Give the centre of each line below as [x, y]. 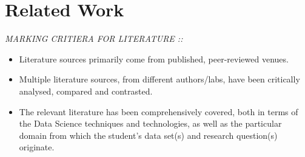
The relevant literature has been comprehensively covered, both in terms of [159, 111]
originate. [37, 147]
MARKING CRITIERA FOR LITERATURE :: [94, 38]
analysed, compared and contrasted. [86, 91]
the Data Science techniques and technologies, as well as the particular [150, 123]
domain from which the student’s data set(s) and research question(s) [148, 135]
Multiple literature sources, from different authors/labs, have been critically [159, 79]
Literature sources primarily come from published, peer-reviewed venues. [154, 58]
